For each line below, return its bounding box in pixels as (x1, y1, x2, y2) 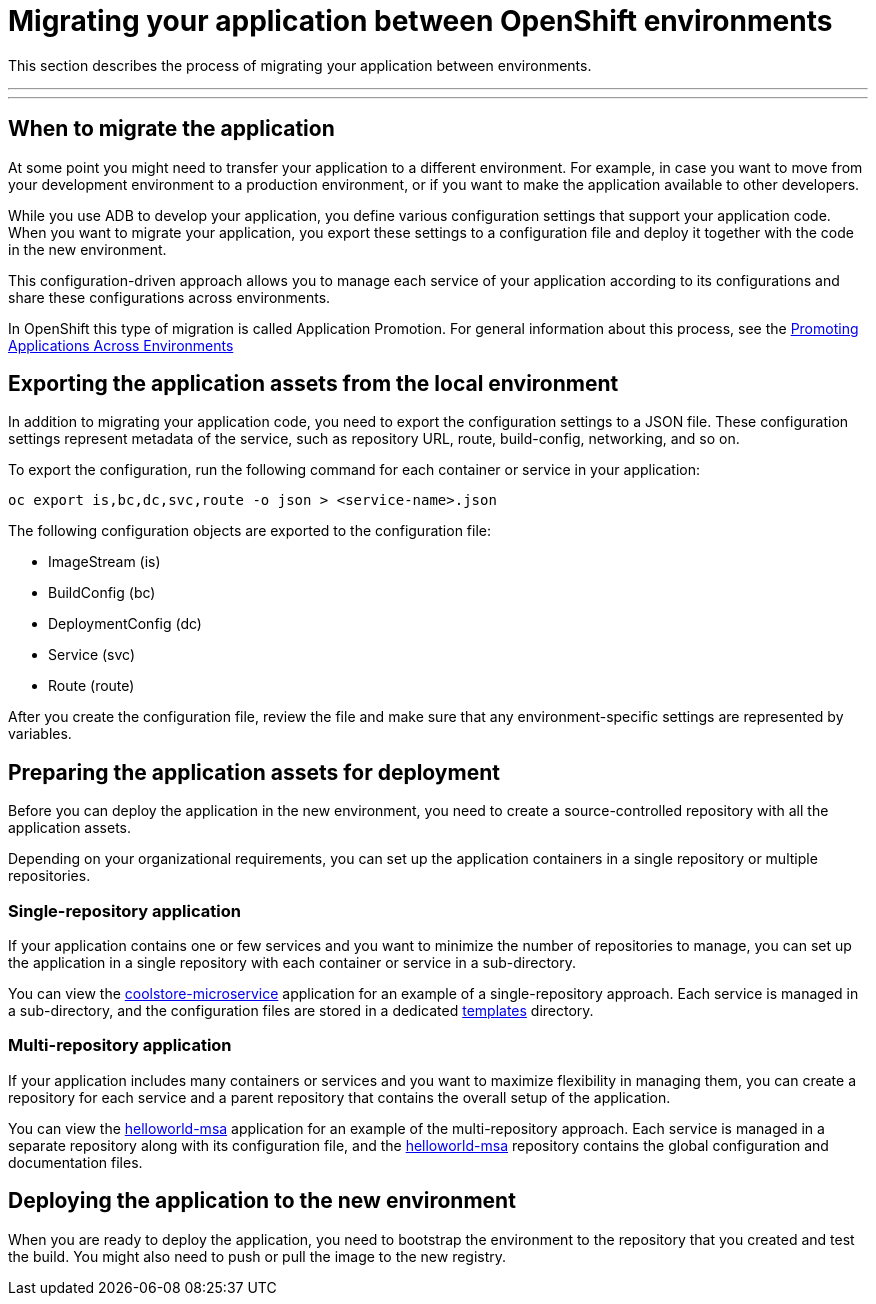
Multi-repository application (8, 1035, 232, 1056)
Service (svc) (48, 646, 136, 664)
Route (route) (48, 677, 135, 695)
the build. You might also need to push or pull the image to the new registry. (8, 1247, 507, 1265)
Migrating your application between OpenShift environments (8, 4, 833, 38)
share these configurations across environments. (8, 288, 331, 306)
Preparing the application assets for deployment (8, 759, 500, 785)
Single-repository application (8, 900, 241, 921)
